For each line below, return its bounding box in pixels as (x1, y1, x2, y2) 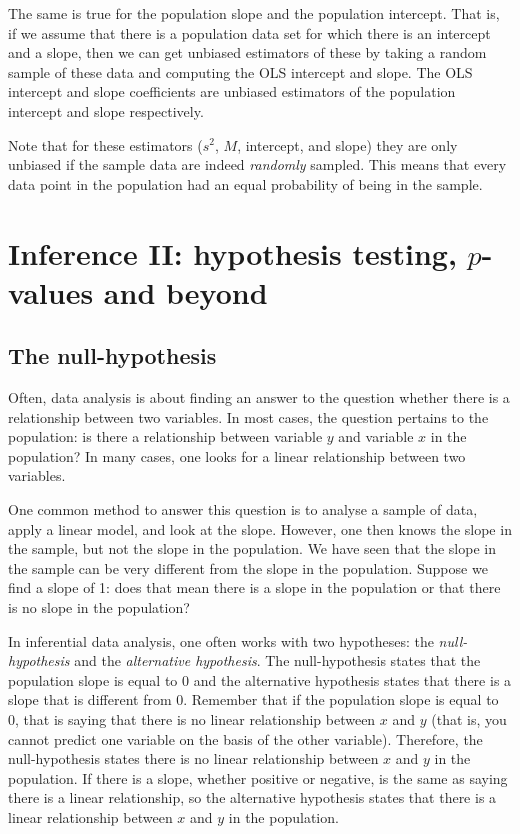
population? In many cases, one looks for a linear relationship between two (8, 445, 466, 466)
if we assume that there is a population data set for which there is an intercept (8, 22, 491, 43)
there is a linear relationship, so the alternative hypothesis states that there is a (8, 787, 497, 808)
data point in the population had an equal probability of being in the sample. (8, 173, 483, 194)
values (8, 271, 94, 312)
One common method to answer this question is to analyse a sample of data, (8, 499, 478, 520)
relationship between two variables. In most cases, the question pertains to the (8, 406, 489, 427)
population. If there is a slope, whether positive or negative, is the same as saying (8, 767, 508, 788)
